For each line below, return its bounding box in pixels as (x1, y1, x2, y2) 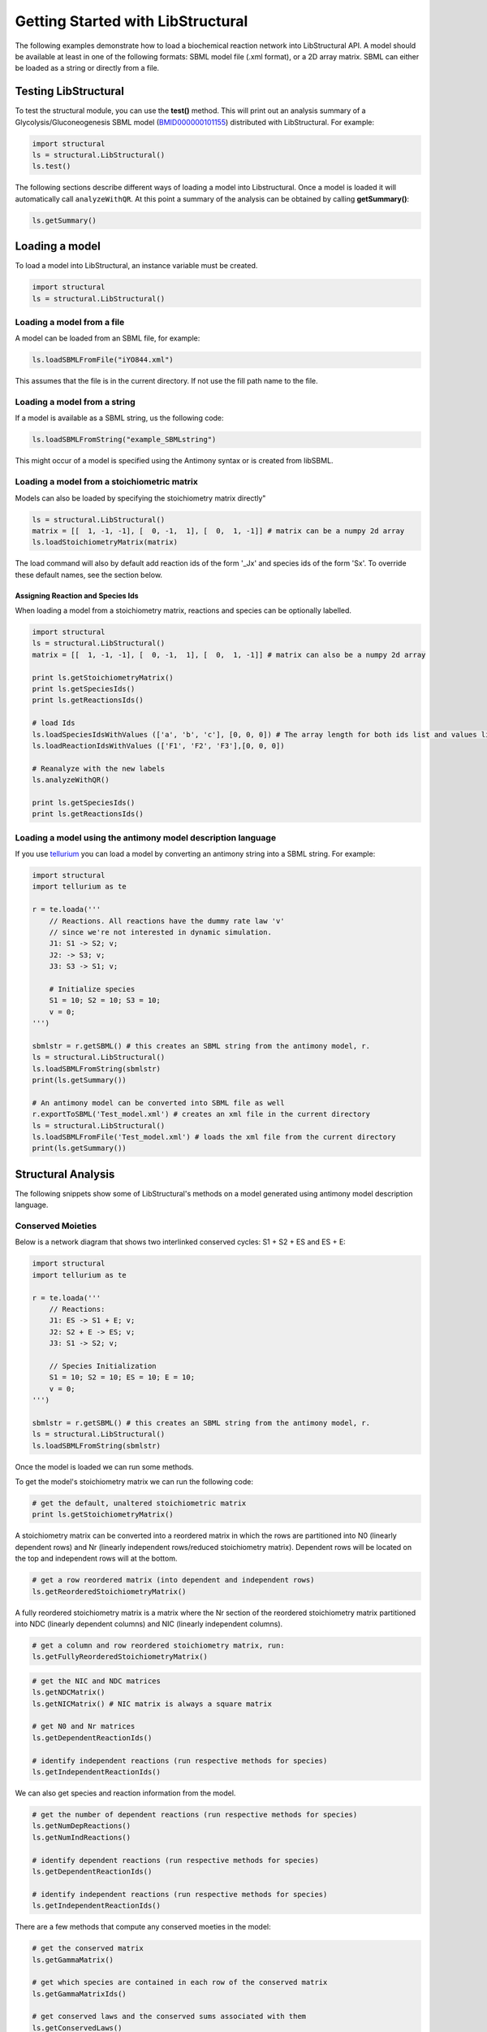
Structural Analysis (15, 1167, 115, 1181)
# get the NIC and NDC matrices (32, 1676, 162, 1686)
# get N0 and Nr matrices (32, 1722, 136, 1731)
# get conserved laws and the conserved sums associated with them (32, 2012, 307, 2021)
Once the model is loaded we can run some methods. (15, 1461, 194, 1471)
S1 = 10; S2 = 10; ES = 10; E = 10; (49, 1373, 195, 1382)
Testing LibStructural (15, 85, 125, 98)
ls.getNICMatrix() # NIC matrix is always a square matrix (32, 1699, 272, 1709)
